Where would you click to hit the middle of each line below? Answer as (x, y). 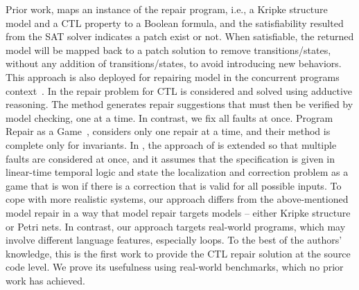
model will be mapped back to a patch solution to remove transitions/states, (168, 49)
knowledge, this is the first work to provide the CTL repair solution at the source (178, 253)
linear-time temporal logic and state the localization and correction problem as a (177, 172)
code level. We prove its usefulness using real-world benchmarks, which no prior (175, 267)
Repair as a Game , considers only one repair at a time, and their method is (168, 131)
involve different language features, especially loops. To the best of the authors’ (174, 240)
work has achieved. (45, 280)
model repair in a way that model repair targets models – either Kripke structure (178, 212)
